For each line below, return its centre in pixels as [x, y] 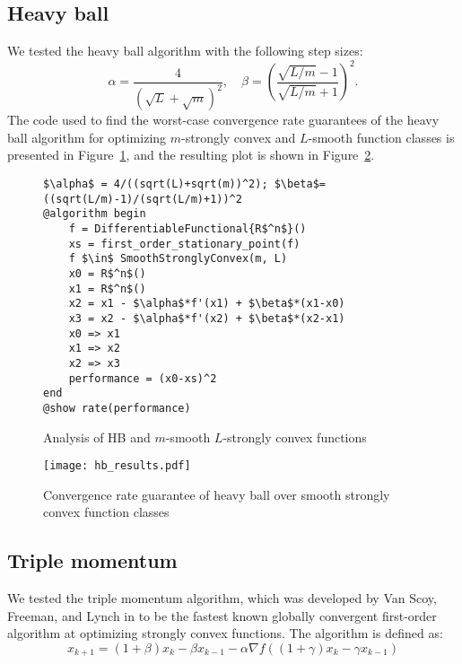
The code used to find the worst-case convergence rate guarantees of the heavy [223, 120]
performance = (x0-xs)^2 [143, 378]
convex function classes [106, 512]
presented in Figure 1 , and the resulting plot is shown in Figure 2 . [191, 155]
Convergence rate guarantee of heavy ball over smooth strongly [217, 494]
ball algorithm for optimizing [87, 137]
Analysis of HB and [97, 437]
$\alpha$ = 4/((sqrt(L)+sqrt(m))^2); [156, 184]
